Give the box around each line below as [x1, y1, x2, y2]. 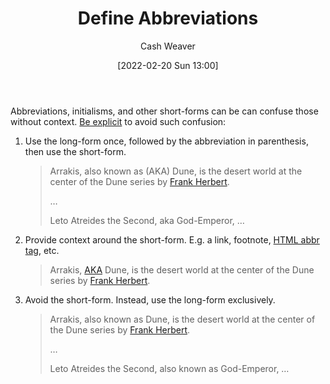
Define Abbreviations [77, 7, 259, 30]
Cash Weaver [140, 40, 196, 52]
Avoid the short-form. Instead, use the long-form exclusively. [24, 293, 276, 306]
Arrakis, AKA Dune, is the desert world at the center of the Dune [49, 263, 315, 276]
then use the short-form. [24, 145, 127, 157]
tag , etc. [24, 244, 60, 256]
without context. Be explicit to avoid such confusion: [10, 115, 227, 127]
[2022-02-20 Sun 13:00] [117, 59, 219, 71]
